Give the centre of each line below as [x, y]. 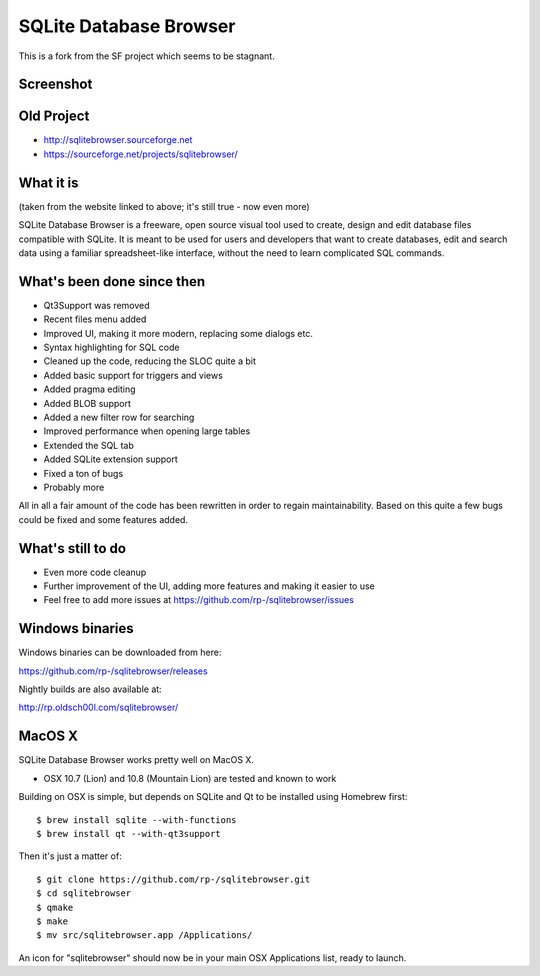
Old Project [54, 116]
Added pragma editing [89, 389]
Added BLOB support [87, 403]
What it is [48, 182]
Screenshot [55, 84]
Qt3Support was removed [96, 305]
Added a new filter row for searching [119, 417]
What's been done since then [112, 281]
